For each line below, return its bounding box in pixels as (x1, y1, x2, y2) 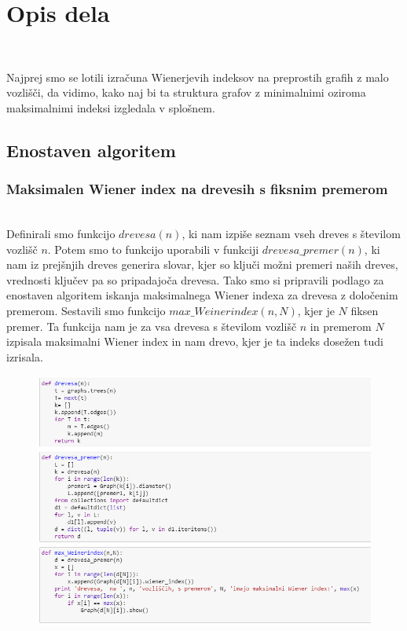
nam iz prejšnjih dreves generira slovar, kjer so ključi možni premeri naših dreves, (6, 256, 398, 273)
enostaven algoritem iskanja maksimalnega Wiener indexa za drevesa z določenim (6, 287, 398, 303)
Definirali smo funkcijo (6, 226, 115, 242)
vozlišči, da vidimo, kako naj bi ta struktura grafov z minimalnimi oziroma (6, 84, 366, 101)
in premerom (310, 317, 372, 334)
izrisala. (6, 348, 43, 365)
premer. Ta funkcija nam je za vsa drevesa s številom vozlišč (6, 317, 297, 334)
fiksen (350, 303, 379, 319)
